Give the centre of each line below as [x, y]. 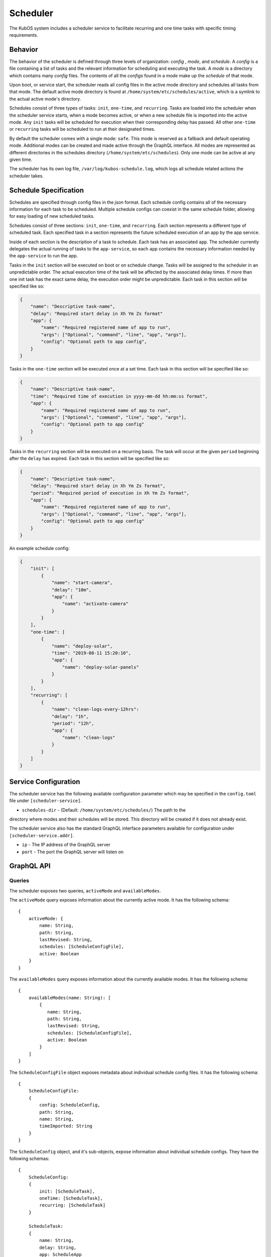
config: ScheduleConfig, [70, 1105]
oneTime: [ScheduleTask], [71, 1198]
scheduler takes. [26, 175]
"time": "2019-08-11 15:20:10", [91, 653]
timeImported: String [66, 1126]
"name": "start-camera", [82, 583]
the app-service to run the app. [44, 256]
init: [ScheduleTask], [67, 1191]
